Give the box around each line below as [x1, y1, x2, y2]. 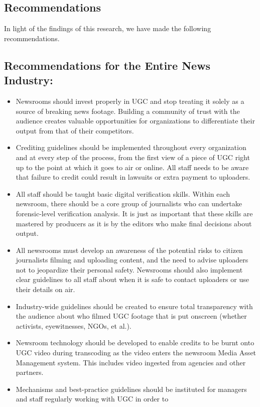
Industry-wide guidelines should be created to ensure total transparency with [16, 301, 253, 311]
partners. [16, 367, 44, 377]
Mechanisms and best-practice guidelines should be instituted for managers [16, 383, 247, 394]
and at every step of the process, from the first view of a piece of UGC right [16, 152, 250, 162]
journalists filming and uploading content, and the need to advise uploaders [16, 254, 248, 265]
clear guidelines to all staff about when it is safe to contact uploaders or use [16, 274, 249, 285]
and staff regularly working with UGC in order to [16, 393, 169, 404]
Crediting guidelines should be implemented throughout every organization [16, 142, 246, 153]
